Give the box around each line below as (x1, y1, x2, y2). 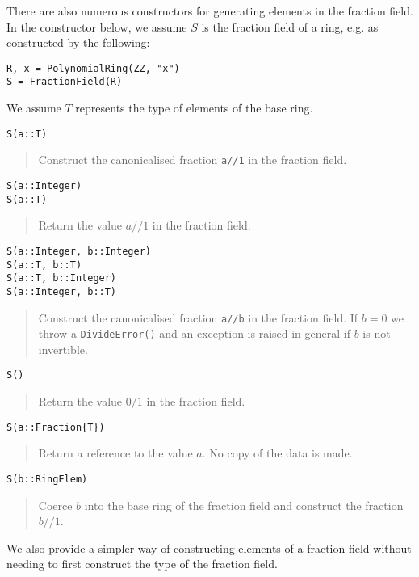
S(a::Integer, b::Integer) (6, 245, 151, 257)
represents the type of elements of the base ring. (75, 99, 313, 116)
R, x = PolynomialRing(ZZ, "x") (6, 62, 180, 74)
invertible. (38, 340, 88, 357)
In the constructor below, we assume (6, 18, 187, 35)
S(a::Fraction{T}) (6, 421, 105, 433)
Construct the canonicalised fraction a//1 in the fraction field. (38, 151, 347, 168)
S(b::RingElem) (6, 473, 88, 485)
